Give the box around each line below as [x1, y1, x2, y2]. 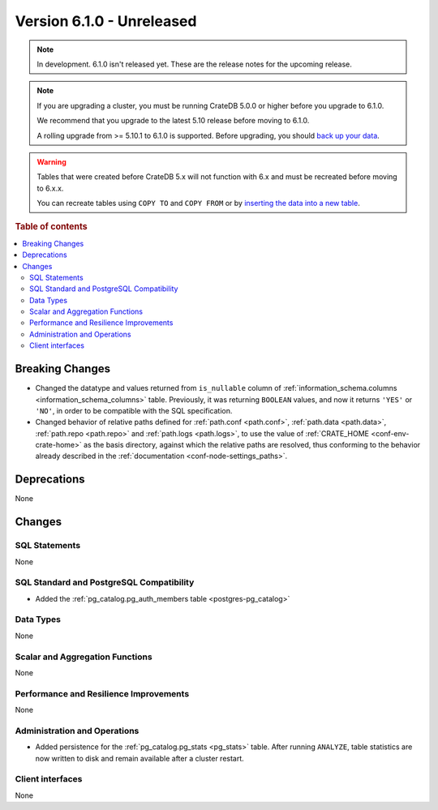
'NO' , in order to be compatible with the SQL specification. [35, 405, 233, 415]
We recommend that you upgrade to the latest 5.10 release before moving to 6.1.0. [36, 116, 310, 126]
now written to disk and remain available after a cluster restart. [35, 753, 245, 763]
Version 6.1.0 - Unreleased [15, 12, 197, 30]
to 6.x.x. [36, 183, 64, 193]
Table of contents [15, 221, 88, 233]
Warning [36, 156, 67, 166]
